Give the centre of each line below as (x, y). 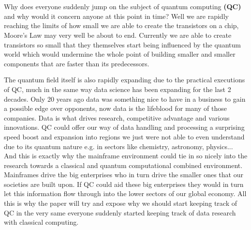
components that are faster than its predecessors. (77, 63)
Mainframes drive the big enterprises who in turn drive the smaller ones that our (124, 175)
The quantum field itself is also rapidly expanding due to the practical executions (125, 80)
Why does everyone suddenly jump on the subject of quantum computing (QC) (123, 7)
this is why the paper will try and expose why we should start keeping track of (120, 203)
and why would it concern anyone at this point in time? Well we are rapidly (116, 16)
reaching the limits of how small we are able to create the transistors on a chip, (121, 25)
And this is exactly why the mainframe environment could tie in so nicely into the (126, 156)
